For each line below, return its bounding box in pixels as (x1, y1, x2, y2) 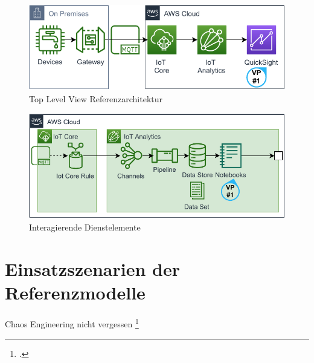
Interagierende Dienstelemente (29, 221, 141, 234)
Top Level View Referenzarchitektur (29, 92, 162, 105)
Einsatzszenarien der (5, 257, 180, 281)
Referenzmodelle (5, 280, 146, 305)
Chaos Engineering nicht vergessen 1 (5, 316, 139, 330)
